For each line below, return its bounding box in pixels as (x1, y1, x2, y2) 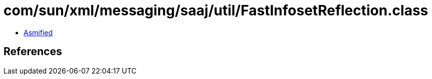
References (4, 45, 62, 58)
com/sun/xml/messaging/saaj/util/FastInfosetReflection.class (4, 2, 428, 19)
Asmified (24, 28, 53, 37)
